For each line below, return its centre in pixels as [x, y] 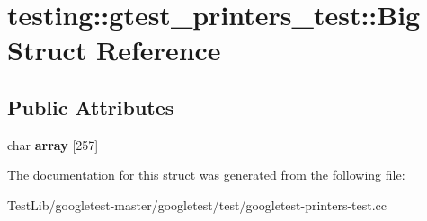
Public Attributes [91, 106]
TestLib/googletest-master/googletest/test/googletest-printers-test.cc [197, 204]
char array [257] [53, 144]
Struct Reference [114, 50]
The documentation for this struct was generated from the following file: [206, 175]
